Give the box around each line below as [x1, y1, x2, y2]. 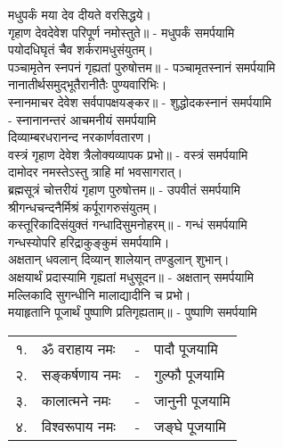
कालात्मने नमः [41, 389, 111, 411]
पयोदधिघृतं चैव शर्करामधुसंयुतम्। [8, 40, 154, 59]
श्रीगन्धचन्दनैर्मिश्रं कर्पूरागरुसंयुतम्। [8, 197, 158, 216]
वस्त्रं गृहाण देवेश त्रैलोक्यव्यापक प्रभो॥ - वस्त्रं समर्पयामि [8, 145, 248, 163]
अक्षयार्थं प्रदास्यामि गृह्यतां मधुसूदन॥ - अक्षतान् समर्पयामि [8, 267, 254, 286]
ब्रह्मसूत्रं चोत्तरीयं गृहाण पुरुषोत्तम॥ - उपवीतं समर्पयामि [8, 179, 240, 198]
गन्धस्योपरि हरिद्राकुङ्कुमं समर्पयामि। [8, 232, 170, 251]
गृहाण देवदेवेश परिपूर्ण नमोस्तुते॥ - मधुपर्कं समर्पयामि [8, 22, 235, 41]
